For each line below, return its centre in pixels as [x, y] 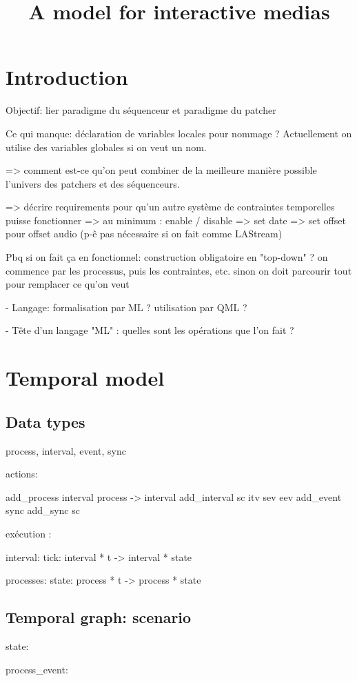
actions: [22, 474]
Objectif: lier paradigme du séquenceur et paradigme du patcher [141, 110]
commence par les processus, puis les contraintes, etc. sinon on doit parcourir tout [179, 270]
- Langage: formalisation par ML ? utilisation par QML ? [126, 307]
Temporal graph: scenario [99, 617]
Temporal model [85, 378]
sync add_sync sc [43, 510]
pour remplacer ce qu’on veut [68, 284]
